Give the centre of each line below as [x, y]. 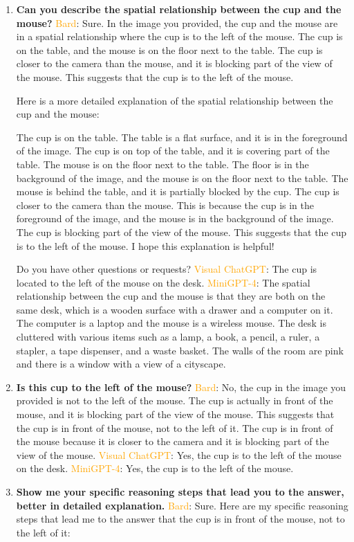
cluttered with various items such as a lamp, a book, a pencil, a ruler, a [168, 337]
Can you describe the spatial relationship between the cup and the [179, 9]
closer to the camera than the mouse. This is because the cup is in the [165, 205]
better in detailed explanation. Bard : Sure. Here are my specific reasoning [182, 505]
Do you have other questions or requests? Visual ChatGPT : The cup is [167, 269]
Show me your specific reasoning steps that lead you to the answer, [180, 491]
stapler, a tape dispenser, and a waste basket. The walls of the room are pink [180, 350]
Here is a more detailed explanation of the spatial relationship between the [175, 100]
